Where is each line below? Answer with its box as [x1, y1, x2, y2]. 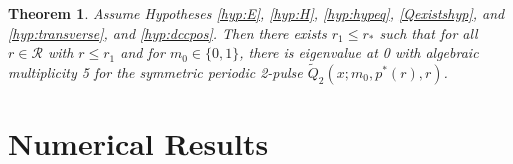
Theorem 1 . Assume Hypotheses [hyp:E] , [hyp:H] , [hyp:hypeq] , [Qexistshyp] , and [8, 3, 505, 23]
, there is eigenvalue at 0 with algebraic [239, 42, 479, 63]
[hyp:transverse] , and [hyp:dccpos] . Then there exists [8, 22, 327, 43]
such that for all [379, 22, 478, 43]
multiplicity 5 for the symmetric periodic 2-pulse [8, 62, 303, 82]
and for [120, 42, 165, 63]
